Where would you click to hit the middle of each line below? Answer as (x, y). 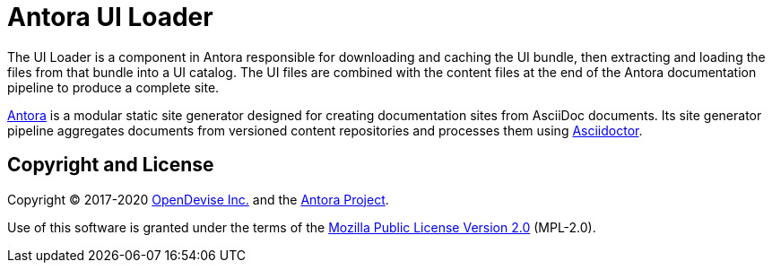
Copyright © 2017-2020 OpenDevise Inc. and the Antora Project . (198, 199)
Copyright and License (111, 165)
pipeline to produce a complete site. (113, 87)
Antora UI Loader (110, 17)
